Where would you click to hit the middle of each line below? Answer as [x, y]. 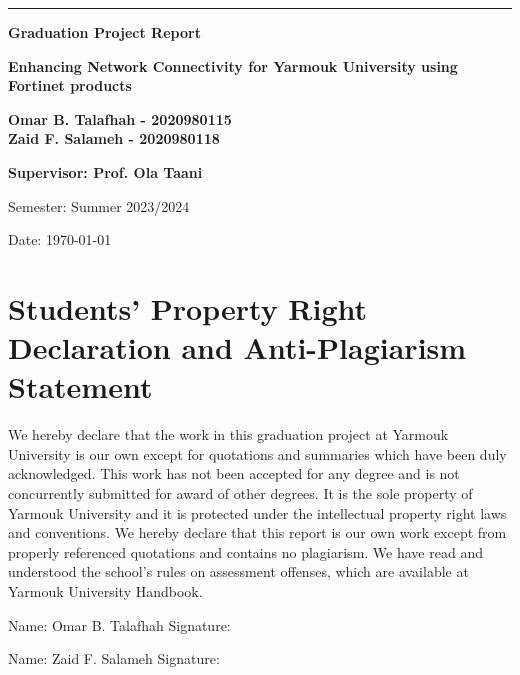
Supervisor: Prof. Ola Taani [105, 171]
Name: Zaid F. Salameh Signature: [114, 658]
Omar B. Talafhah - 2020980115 [120, 118]
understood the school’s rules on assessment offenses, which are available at [238, 571]
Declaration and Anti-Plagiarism [237, 347]
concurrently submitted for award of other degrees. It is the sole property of [240, 493]
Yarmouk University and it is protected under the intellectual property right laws [257, 512]
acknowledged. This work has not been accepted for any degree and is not [234, 473]
